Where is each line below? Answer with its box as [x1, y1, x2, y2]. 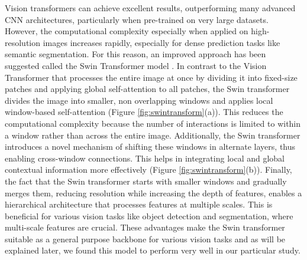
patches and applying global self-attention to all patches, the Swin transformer [5, 83, 290, 95]
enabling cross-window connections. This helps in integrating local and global [5, 152, 285, 164]
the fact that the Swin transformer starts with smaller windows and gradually [5, 175, 287, 187]
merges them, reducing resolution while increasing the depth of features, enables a [5, 186, 302, 199]
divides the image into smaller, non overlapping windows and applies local [5, 94, 273, 106]
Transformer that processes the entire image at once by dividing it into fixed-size [5, 71, 298, 83]
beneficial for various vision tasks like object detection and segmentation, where [5, 209, 293, 222]
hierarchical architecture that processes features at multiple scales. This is [5, 198, 273, 210]
